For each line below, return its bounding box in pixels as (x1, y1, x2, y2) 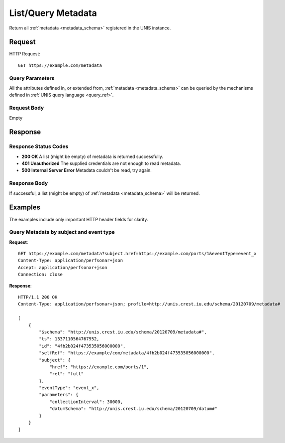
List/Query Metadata (9, 7, 97, 18)
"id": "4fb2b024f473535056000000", (39, 343, 126, 349)
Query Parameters (9, 75, 55, 82)
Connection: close (18, 272, 63, 278)
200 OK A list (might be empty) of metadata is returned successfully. (21, 153, 164, 159)
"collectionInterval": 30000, (49, 399, 123, 405)
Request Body (9, 105, 44, 112)
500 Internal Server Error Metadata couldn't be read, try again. (21, 167, 152, 173)
